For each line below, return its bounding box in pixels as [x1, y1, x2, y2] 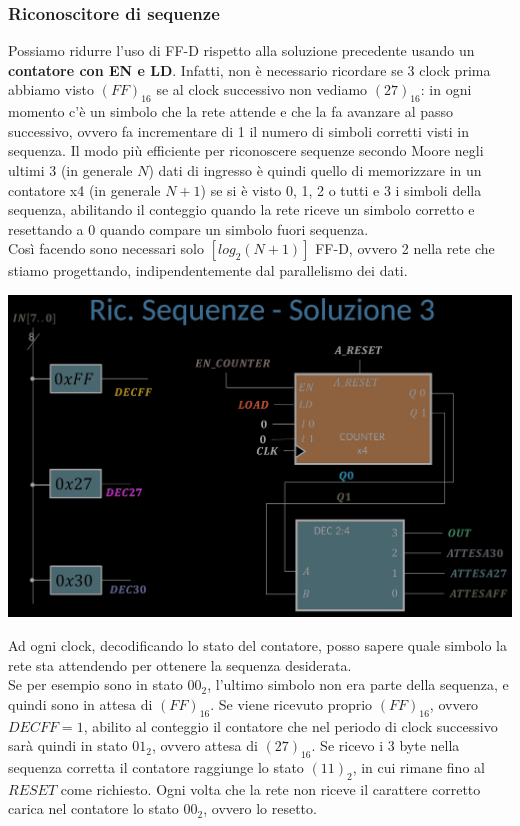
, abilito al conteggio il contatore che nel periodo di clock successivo [83, 715, 498, 736]
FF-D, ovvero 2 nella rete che [315, 238, 495, 259]
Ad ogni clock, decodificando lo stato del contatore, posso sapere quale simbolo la [8, 634, 507, 655]
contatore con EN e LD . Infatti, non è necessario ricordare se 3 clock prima [8, 59, 491, 80]
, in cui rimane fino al [352, 756, 485, 777]
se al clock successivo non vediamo [156, 79, 368, 100]
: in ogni [420, 79, 472, 100]
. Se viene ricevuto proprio [210, 693, 373, 714]
